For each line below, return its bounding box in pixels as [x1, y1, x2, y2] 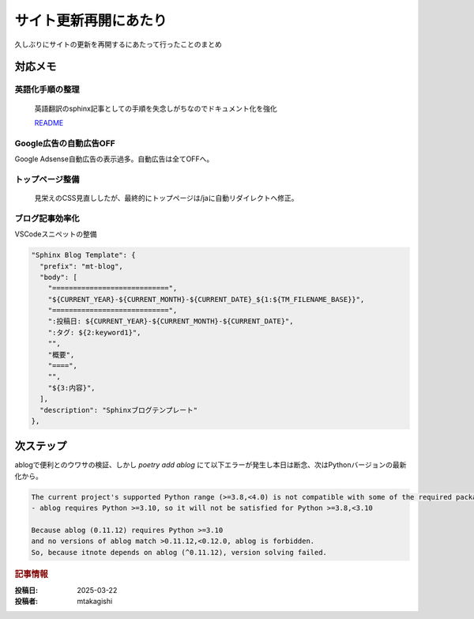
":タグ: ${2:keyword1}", [47, 328, 141, 337]
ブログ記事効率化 [14, 213, 80, 224]
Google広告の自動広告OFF [14, 138, 116, 149]
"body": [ [39, 273, 78, 281]
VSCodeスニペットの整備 [14, 229, 97, 239]
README [34, 118, 64, 127]
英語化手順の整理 [14, 84, 80, 95]
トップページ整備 [14, 174, 80, 185]
